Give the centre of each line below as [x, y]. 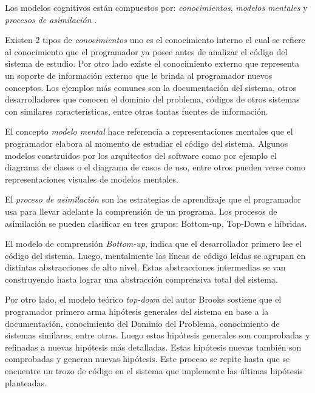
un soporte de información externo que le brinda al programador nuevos [139, 75]
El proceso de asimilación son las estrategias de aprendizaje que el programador [153, 199]
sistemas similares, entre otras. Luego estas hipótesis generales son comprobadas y [157, 335]
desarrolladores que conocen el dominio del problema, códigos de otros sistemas [152, 99]
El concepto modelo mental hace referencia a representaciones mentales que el [149, 131]
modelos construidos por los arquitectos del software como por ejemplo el [141, 155]
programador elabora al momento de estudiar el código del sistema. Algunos [147, 143]
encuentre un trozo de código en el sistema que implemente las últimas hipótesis [154, 371]
